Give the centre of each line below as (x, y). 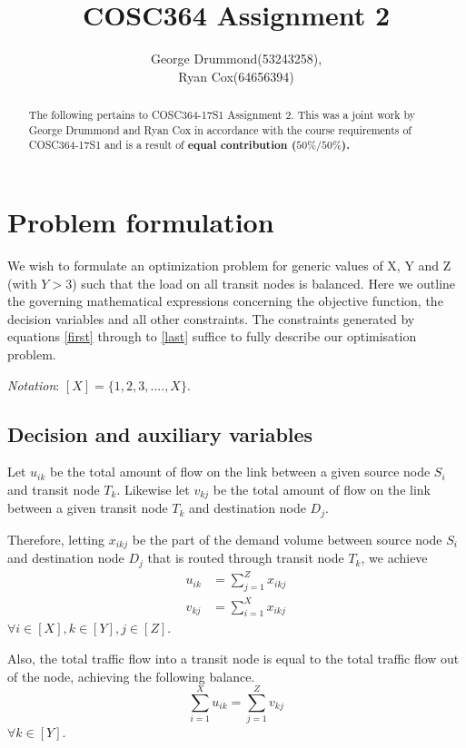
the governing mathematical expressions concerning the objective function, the (225, 301)
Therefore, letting (56, 539)
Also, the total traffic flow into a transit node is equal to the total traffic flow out (233, 659)
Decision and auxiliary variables (160, 433)
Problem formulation (141, 222)
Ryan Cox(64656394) (236, 76)
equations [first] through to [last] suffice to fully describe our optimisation (212, 336)
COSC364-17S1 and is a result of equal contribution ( (163, 145)
